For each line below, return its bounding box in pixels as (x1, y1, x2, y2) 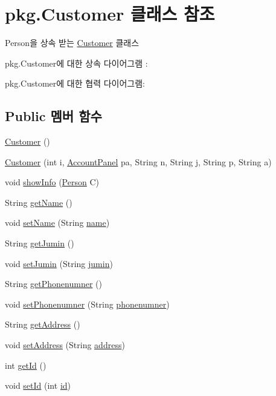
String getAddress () (5, 318, 80, 331)
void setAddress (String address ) (5, 338, 125, 351)
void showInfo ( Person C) (5, 176, 99, 188)
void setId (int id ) (5, 379, 71, 392)
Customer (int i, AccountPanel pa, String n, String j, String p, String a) (5, 155, 272, 168)
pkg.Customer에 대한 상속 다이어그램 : (5, 56, 148, 69)
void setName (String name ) (5, 216, 110, 229)
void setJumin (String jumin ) (5, 257, 113, 269)
